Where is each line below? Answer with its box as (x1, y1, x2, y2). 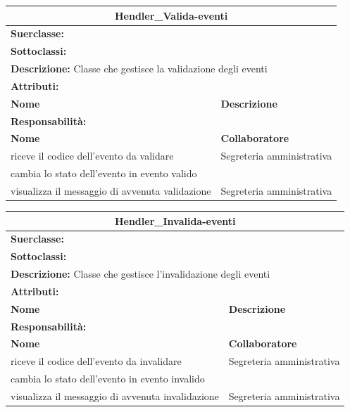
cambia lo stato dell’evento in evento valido (11, 166, 197, 181)
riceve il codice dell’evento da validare (11, 148, 174, 163)
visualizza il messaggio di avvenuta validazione (11, 183, 211, 198)
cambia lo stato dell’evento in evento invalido (11, 371, 205, 386)
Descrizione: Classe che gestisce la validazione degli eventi (11, 61, 268, 76)
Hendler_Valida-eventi (114, 8, 228, 22)
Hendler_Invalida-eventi (114, 213, 236, 228)
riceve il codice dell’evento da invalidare (11, 354, 182, 368)
